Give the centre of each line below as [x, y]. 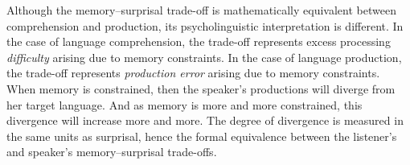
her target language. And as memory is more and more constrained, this [184, 104]
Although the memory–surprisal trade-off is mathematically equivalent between [201, 10]
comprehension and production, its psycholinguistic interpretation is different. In [205, 25]
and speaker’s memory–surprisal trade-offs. [112, 152]
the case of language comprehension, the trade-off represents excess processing [199, 41]
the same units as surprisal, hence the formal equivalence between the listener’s [202, 136]
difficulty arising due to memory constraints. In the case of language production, [204, 57]
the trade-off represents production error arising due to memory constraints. [193, 73]
